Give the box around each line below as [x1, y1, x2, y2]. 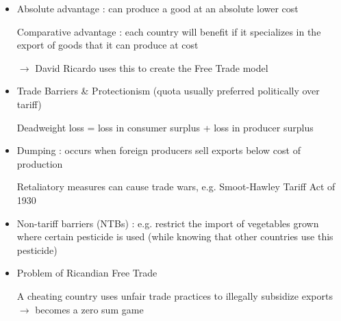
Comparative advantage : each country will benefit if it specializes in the [16, 24, 321, 38]
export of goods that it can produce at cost [16, 38, 199, 52]
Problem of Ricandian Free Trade [16, 266, 157, 280]
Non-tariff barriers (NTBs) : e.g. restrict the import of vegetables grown [16, 216, 319, 230]
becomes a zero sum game [35, 302, 144, 316]
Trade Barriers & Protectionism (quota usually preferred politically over [16, 84, 320, 98]
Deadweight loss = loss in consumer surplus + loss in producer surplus [16, 120, 314, 134]
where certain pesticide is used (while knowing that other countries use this [16, 229, 333, 244]
